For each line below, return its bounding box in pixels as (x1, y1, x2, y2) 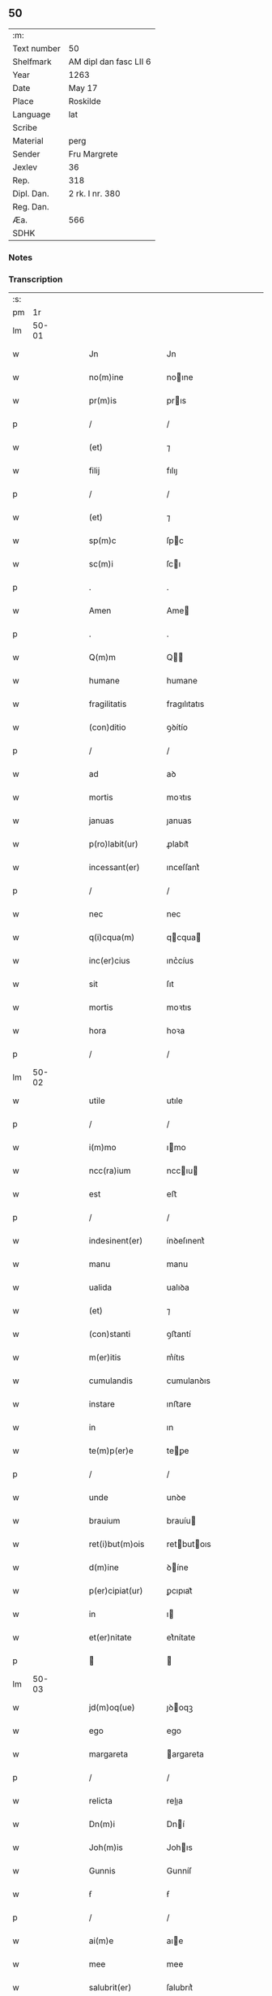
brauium (88, 1515, 121, 1527)
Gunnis (88, 1865, 116, 1877)
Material (12, 135, 44, 146)
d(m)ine (88, 1562, 119, 1573)
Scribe (12, 122, 38, 133)
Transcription (8, 274, 63, 285)
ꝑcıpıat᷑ (166, 1585, 193, 1597)
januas (88, 815, 115, 826)
